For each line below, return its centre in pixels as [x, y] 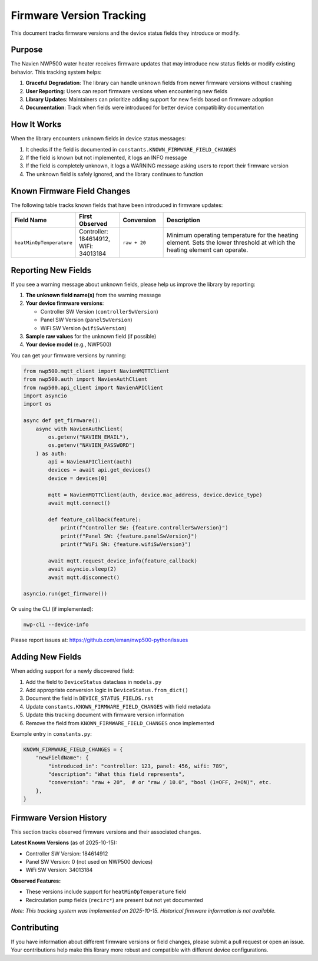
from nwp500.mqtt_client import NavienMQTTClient [96, 371]
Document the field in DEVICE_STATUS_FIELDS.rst [90, 698]
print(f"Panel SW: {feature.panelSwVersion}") [129, 536]
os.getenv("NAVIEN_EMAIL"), [89, 437]
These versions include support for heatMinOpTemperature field [106, 892]
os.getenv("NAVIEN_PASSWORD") [92, 445]
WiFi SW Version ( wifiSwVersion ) [83, 328]
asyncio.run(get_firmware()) [65, 594]
